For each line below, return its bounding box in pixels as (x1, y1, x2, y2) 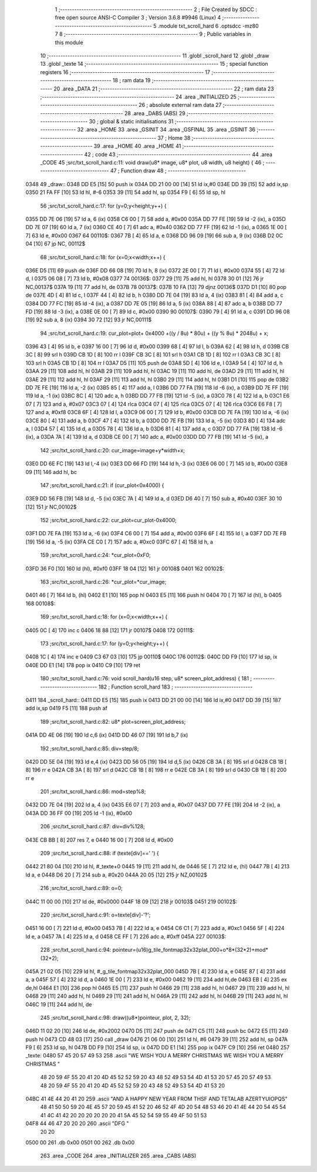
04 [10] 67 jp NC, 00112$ (25, 240, 86, 247)
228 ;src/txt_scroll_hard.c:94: (40, 946, 112, 953)
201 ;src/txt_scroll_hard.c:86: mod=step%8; (40, 788, 146, 795)
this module (55, 39, 83, 46)
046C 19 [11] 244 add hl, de (25, 1000, 92, 1008)
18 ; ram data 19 (112, 77, 151, 84)
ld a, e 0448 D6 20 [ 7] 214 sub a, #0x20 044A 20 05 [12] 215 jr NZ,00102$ (25, 871, 208, 878)
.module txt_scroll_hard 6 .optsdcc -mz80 (157, 22, 259, 29)
